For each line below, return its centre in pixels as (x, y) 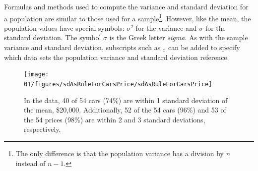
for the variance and (166, 28)
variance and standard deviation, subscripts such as (82, 47)
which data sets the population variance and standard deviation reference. (117, 57)
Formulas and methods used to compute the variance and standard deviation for (126, 6)
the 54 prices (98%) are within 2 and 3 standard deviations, (115, 119)
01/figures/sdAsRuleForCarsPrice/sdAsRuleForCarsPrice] (118, 84)
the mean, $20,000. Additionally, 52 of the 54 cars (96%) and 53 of (125, 110)
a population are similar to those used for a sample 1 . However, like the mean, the (128, 17)
